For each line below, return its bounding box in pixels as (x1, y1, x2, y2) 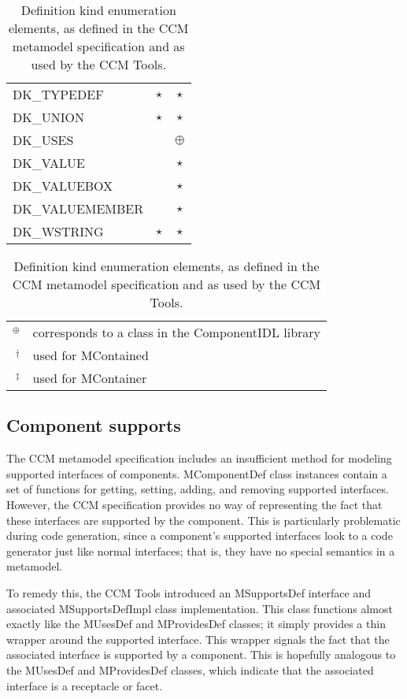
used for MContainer (32, 369, 147, 387)
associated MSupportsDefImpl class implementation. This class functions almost (6, 600, 393, 616)
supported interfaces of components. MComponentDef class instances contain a (6, 465, 387, 481)
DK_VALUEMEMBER (13, 199, 144, 218)
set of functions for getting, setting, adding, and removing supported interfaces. (6, 481, 389, 497)
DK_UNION (13, 108, 84, 126)
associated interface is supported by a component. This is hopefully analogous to (6, 646, 396, 663)
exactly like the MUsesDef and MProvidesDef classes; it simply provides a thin (6, 615, 386, 632)
